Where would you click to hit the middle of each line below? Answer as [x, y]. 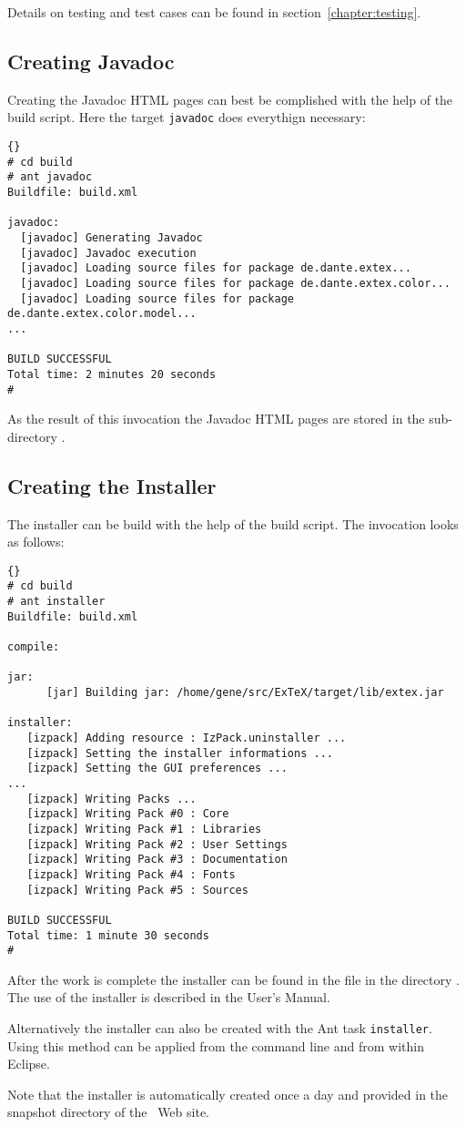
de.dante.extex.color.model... [102, 314]
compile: [34, 647]
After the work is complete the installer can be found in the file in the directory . [233, 979]
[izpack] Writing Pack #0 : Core [128, 814]
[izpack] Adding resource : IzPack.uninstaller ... [187, 738]
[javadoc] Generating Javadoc [111, 237]
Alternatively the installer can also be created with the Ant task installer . [220, 1028]
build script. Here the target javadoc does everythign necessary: [187, 117]
